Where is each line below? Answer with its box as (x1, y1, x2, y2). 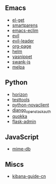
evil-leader (12, 38, 34, 44)
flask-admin (12, 119, 37, 124)
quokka (12, 113, 28, 120)
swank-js (12, 59, 31, 64)
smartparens (12, 22, 38, 28)
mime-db (12, 146, 31, 152)
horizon (12, 91, 28, 97)
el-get (12, 17, 25, 23)
